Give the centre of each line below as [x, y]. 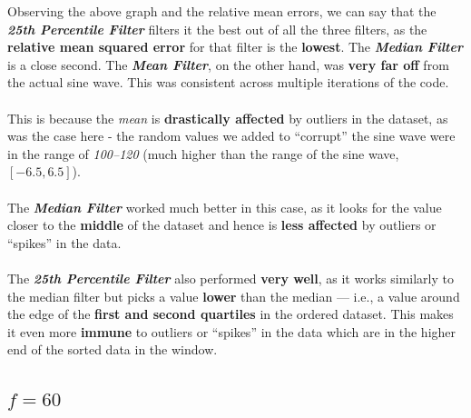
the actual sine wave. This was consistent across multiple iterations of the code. [228, 82]
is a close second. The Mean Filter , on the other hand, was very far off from [228, 64]
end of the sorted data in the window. [113, 349]
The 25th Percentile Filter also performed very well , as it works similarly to [231, 278]
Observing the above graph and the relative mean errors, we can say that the [222, 11]
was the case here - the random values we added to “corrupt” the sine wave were [231, 136]
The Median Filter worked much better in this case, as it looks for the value [225, 207]
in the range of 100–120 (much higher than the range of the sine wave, [203, 153]
